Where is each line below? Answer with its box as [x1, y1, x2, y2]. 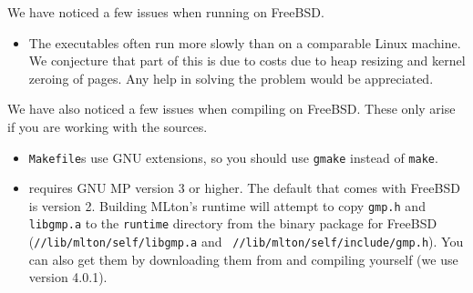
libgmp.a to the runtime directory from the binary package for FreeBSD [28, 214, 437, 233]
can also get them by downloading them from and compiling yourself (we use [28, 249, 458, 268]
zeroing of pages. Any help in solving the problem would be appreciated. [28, 68, 434, 87]
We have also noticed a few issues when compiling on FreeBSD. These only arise [7, 99, 456, 118]
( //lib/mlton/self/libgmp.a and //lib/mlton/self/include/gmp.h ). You [28, 232, 464, 251]
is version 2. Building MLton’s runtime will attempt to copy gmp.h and [28, 196, 426, 215]
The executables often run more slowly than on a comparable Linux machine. [28, 33, 461, 52]
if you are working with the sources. [7, 116, 208, 136]
